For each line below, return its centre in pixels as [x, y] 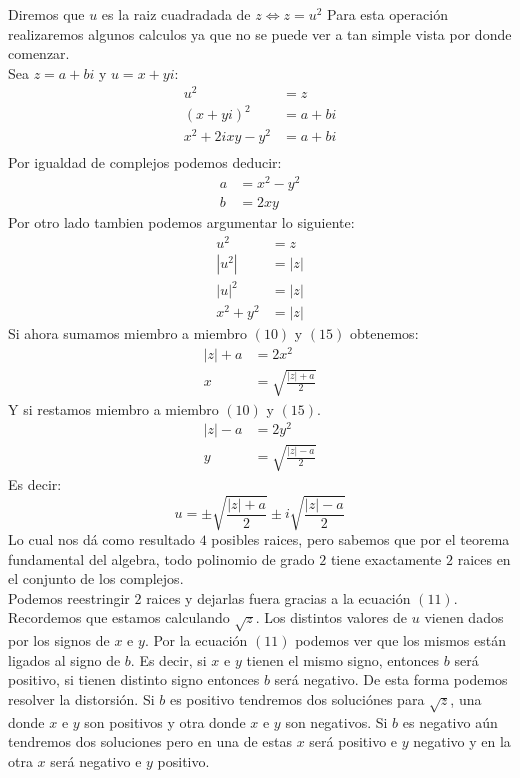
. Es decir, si [168, 659]
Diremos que [46, 14]
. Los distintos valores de [331, 617]
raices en [484, 558]
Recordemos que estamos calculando [119, 617]
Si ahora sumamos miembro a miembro [128, 333]
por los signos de [59, 640]
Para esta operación [387, 14]
